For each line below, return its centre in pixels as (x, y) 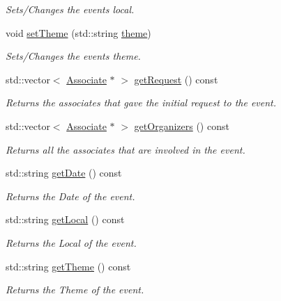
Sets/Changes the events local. (70, 9)
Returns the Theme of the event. (75, 290)
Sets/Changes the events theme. (73, 56)
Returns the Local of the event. (71, 242)
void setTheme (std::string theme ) (78, 32)
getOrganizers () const (182, 125)
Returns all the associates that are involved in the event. (126, 149)
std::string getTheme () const (68, 266)
